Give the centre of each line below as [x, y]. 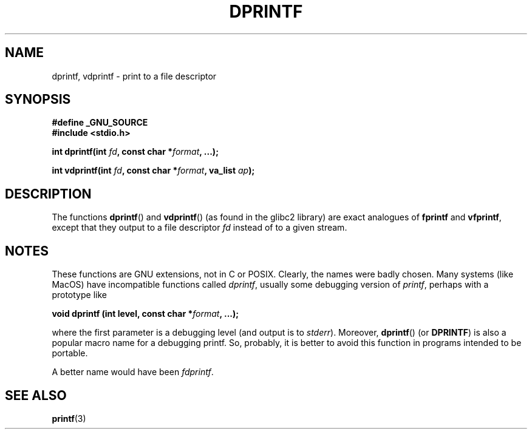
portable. [70, 353]
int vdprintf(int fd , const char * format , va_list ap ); [153, 171]
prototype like [79, 295]
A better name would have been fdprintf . [133, 372]
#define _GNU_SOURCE [100, 123]
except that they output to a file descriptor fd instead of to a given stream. [199, 228]
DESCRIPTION [48, 194]
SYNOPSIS [38, 100]
